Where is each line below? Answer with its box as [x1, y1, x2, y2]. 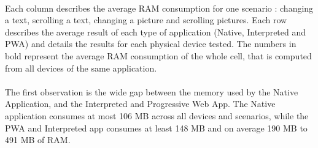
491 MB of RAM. [5, 133, 71, 146]
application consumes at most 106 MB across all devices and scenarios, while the [5, 109, 309, 122]
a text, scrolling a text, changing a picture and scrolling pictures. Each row [5, 13, 287, 26]
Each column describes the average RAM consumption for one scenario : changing [5, 1, 314, 14]
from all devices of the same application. [5, 61, 157, 74]
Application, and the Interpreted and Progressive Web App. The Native [5, 97, 276, 110]
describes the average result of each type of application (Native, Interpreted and [5, 25, 306, 38]
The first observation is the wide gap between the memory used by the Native [5, 85, 298, 98]
